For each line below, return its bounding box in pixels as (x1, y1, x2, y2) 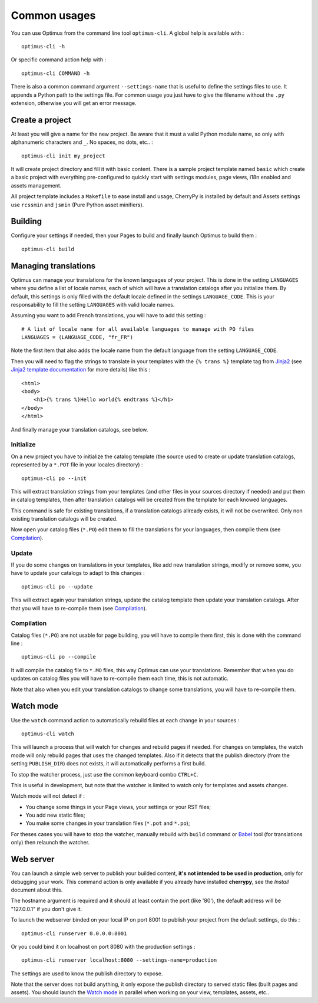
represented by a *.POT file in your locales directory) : (11, 461, 144, 468)
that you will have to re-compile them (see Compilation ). (11, 604, 147, 611)
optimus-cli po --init (21, 475, 87, 482)
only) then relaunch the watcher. (11, 839, 90, 846)
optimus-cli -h (21, 43, 65, 50)
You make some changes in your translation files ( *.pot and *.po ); (25, 820, 190, 827)
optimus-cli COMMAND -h (21, 70, 90, 77)
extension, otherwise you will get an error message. (11, 99, 137, 106)
